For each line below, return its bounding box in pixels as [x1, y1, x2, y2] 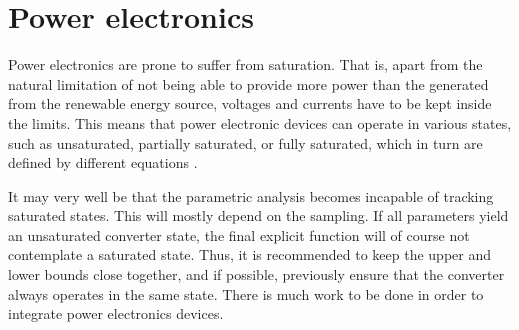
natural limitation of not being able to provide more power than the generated [8, 73, 489, 94]
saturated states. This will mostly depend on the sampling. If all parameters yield [8, 205, 509, 226]
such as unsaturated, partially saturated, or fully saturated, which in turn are [8, 132, 483, 153]
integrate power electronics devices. [8, 303, 224, 324]
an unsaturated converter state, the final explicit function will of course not [8, 224, 470, 245]
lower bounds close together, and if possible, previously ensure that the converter [8, 264, 505, 285]
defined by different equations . [8, 152, 198, 173]
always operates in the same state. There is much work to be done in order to [8, 283, 484, 304]
